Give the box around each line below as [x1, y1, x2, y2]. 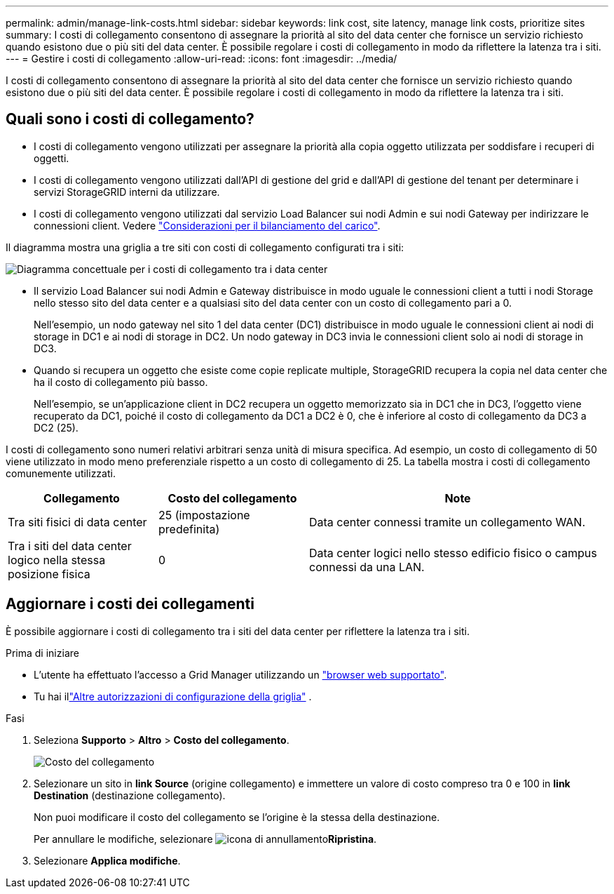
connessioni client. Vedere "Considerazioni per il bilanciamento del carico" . [34, 219, 381, 232]
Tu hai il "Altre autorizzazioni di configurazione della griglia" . [34, 690, 312, 702]
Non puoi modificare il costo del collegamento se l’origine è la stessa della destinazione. [34, 810, 440, 823]
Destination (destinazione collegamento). [34, 789, 226, 801]
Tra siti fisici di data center [8, 514, 147, 529]
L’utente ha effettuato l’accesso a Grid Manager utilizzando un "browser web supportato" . [34, 668, 447, 681]
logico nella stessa [8, 552, 106, 567]
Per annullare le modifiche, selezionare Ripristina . [34, 832, 377, 845]
